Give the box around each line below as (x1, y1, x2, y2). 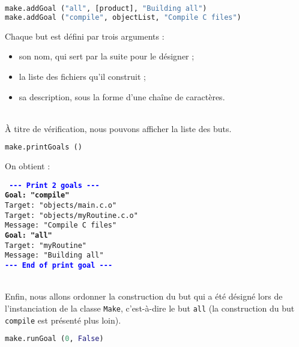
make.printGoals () (5, 143, 82, 152)
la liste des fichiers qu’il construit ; (19, 70, 146, 82)
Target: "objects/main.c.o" (5, 201, 117, 210)
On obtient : (5, 160, 50, 172)
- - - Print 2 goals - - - (9, 181, 100, 190)
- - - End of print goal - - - (5, 261, 113, 270)
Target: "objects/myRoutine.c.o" (5, 211, 138, 220)
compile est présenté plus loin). (5, 313, 121, 326)
